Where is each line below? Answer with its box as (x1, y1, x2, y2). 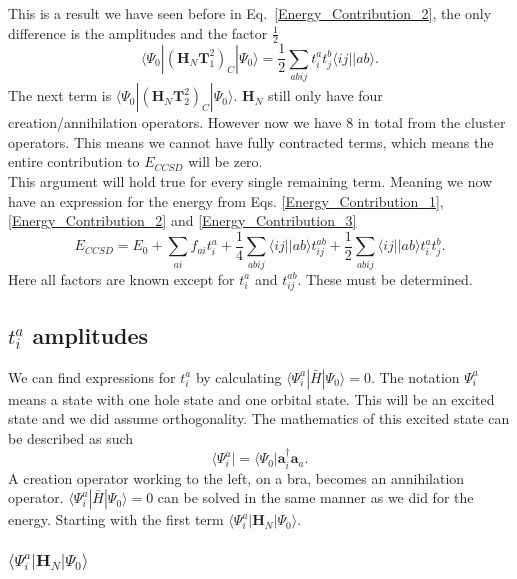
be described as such (8, 427, 134, 448)
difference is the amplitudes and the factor (8, 22, 268, 43)
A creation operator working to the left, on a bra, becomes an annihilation (8, 467, 465, 488)
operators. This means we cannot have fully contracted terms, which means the (8, 131, 494, 152)
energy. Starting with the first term (8, 509, 224, 530)
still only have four (267, 85, 383, 106)
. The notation (370, 366, 460, 387)
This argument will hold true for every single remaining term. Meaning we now (8, 171, 493, 191)
